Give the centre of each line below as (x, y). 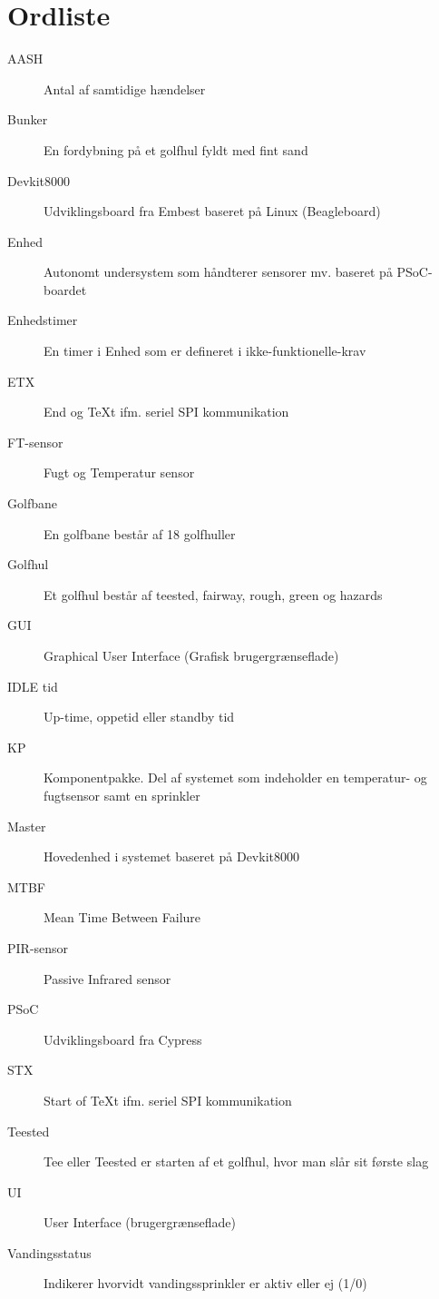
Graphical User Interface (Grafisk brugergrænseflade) (191, 655)
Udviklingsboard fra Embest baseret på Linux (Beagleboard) (212, 211)
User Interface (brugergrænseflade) (140, 1222)
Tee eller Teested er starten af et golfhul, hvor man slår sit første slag (236, 1161)
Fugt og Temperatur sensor (119, 472)
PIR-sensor (38, 947)
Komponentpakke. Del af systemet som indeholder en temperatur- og (235, 777)
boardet (65, 289)
